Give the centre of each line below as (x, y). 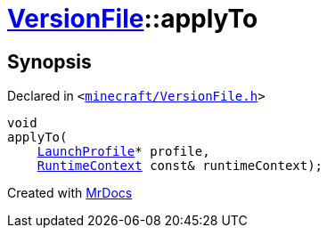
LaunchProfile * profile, (123, 152)
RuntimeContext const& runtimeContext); (180, 166)
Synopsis (49, 61)
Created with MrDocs (70, 193)
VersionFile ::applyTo (133, 19)
